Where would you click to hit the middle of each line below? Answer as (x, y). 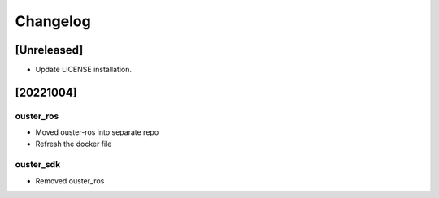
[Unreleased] (49, 50)
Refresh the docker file (74, 144)
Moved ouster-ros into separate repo (97, 132)
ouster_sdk (38, 165)
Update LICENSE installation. (84, 70)
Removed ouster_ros (70, 181)
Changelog (53, 21)
